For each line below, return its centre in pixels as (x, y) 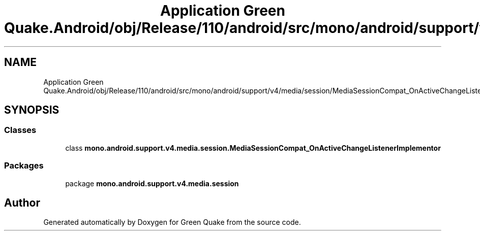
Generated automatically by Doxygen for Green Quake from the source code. (172, 222)
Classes (20, 130)
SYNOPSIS (32, 110)
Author (22, 203)
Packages (24, 166)
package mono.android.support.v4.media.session (152, 183)
